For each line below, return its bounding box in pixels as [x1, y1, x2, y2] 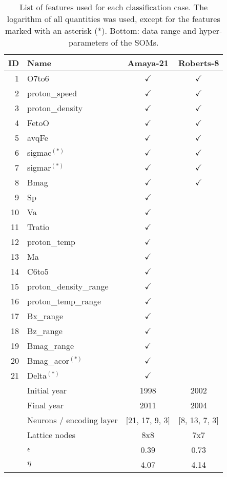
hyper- [199, 25, 222, 36]
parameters [69, 36, 109, 48]
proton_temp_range [27, 295, 101, 307]
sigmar [27, 161, 51, 173]
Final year [27, 399, 64, 411]
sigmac [27, 147, 52, 158]
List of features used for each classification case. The [19, 1, 208, 13]
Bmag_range [27, 340, 74, 351]
